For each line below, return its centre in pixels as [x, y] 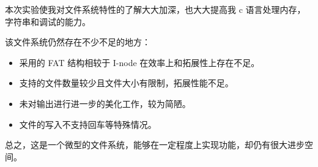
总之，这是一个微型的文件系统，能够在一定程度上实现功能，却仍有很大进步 [155, 145]
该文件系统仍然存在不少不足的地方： [78, 42]
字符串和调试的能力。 [48, 21]
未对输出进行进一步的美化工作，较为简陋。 [105, 103]
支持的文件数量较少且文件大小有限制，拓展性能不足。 [126, 83]
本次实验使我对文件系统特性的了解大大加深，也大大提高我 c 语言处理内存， [155, 9]
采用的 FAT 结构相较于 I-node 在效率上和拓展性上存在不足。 [139, 62]
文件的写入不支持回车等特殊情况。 [88, 124]
